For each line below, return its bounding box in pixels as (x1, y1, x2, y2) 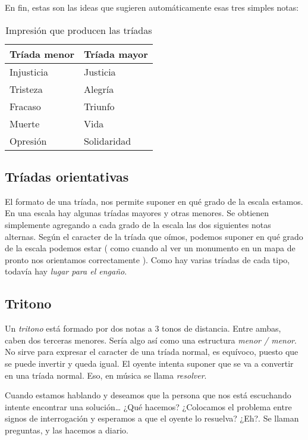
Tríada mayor (83, 46, 148, 61)
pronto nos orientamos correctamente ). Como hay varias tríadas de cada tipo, (5, 253, 290, 266)
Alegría (83, 82, 114, 96)
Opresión (10, 133, 47, 148)
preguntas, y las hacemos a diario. (5, 423, 128, 436)
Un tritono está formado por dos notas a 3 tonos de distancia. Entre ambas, (5, 322, 281, 335)
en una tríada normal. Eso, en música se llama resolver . (5, 369, 207, 381)
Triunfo (83, 99, 115, 113)
